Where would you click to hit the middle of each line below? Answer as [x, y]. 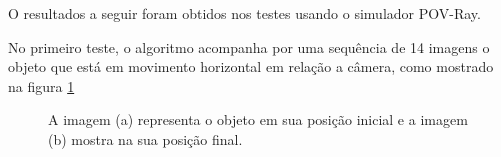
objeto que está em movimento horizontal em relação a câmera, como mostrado [251, 66]
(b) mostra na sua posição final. [145, 138]
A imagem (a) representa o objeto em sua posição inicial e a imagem [258, 119]
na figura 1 [41, 85]
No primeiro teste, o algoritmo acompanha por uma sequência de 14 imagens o [249, 46]
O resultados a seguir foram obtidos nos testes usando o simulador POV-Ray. [244, 13]
